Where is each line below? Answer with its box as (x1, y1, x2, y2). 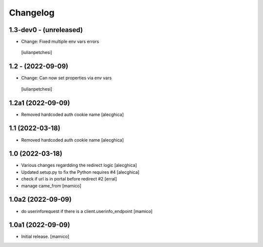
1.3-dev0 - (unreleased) (9, 26, 83, 34)
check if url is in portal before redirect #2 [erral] (21, 176, 117, 182)
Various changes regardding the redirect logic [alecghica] (21, 163, 137, 168)
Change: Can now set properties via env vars (21, 75, 112, 81)
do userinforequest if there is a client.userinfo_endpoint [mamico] (21, 208, 153, 214)
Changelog (9, 7, 55, 18)
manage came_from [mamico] (21, 182, 81, 189)
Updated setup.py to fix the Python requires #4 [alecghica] (21, 169, 140, 175)
